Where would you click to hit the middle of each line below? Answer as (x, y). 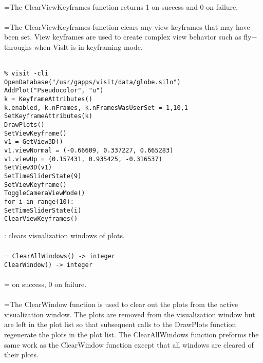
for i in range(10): (39, 202)
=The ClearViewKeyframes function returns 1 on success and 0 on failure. (121, 6)
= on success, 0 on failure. (45, 284)
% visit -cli (26, 74)
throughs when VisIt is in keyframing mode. (73, 46)
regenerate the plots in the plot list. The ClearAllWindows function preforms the (131, 335)
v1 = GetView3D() (34, 142)
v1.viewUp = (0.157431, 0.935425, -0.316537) (83, 159)
